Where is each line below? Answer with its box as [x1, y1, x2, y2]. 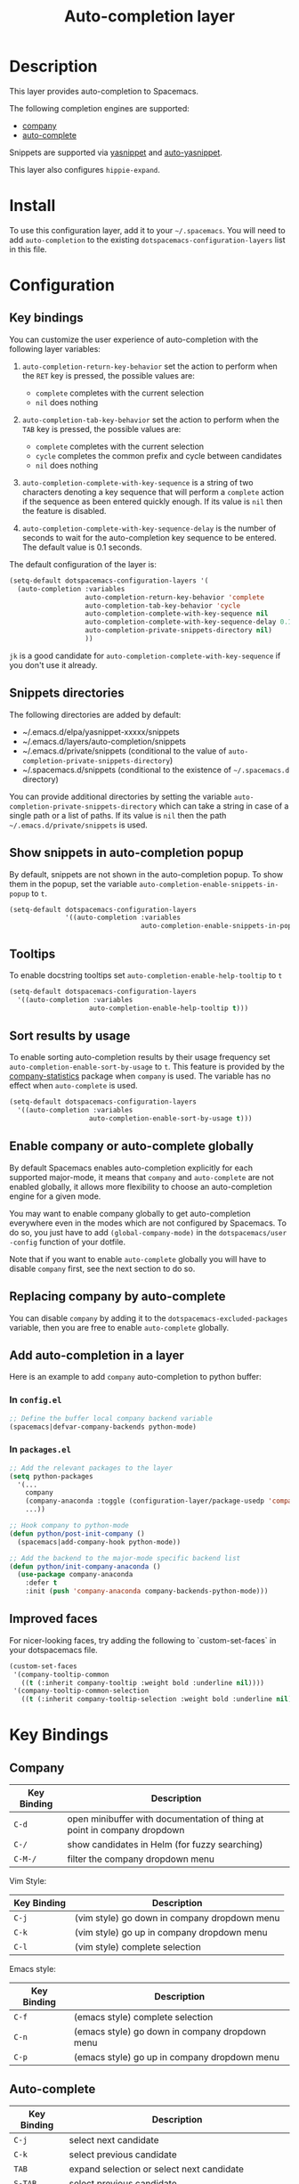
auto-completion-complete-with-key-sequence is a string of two [21, 477, 254, 487]
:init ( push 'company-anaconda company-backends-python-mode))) [25, 1587, 269, 1596]
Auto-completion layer [63, 6, 236, 27]
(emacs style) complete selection [74, 2011, 214, 2024]
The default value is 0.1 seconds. [21, 542, 142, 552]
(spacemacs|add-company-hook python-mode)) [17, 1537, 181, 1546]
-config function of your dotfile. [9, 1236, 126, 1247]
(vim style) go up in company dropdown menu [74, 1927, 268, 1939]
